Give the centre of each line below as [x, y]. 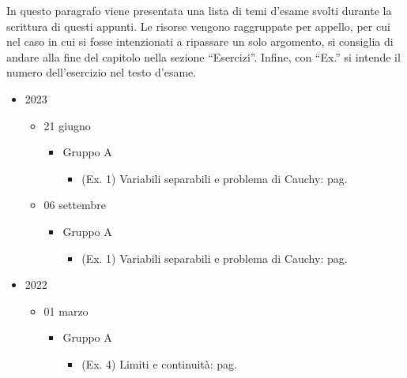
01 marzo [66, 311]
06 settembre [75, 205]
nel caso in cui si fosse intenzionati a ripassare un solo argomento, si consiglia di [200, 41]
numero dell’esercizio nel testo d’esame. [102, 72]
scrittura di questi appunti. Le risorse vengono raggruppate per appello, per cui [198, 26]
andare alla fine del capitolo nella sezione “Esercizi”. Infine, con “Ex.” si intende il [203, 56]
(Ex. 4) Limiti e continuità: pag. [159, 363]
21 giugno [67, 125]
